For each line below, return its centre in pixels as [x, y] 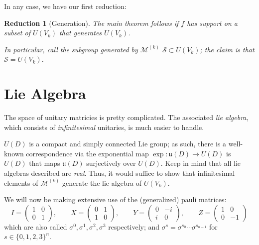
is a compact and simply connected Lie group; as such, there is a [128, 144]
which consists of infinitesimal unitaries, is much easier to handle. [104, 127]
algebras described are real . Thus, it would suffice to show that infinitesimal [120, 173]
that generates [81, 33]
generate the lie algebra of [102, 183]
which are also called [36, 226]
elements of [21, 183]
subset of [17, 33]
